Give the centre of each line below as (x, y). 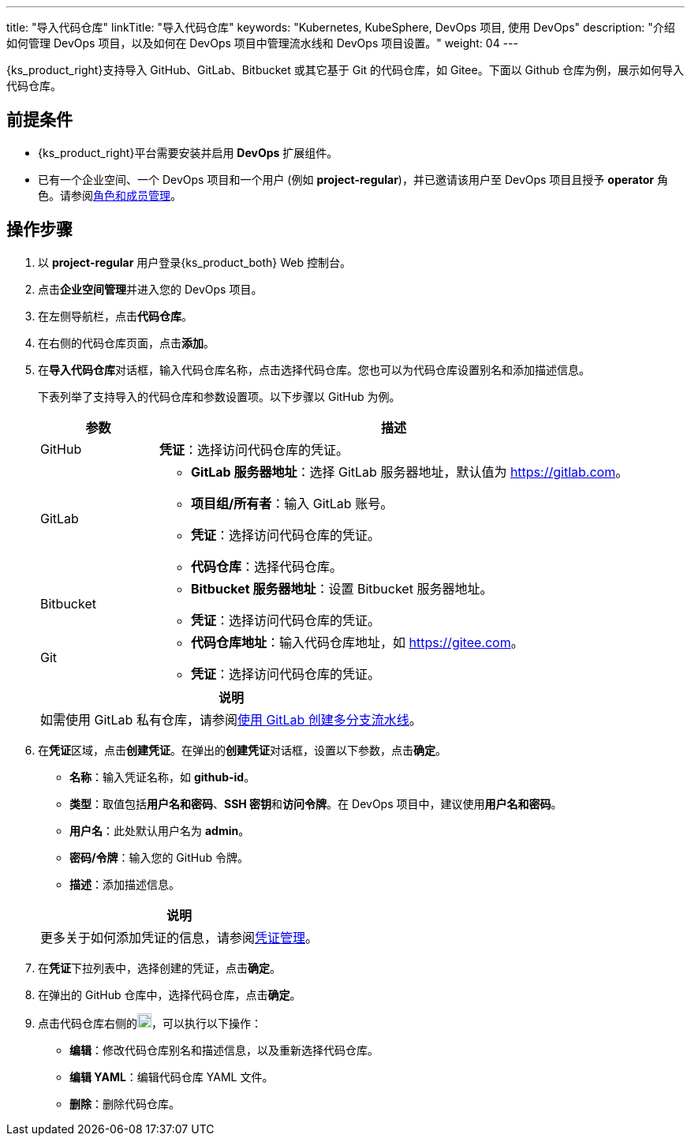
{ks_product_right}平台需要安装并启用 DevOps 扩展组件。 (188, 152)
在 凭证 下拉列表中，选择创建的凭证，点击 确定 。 (159, 968)
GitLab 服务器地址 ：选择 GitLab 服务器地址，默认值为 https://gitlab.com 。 (410, 472)
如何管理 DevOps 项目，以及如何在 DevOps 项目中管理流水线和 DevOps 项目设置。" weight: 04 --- (262, 43)
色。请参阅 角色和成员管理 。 (110, 195)
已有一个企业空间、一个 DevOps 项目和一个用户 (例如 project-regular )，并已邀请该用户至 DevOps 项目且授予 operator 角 (353, 179)
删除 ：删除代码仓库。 (125, 1103)
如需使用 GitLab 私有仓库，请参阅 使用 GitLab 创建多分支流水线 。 (231, 719)
